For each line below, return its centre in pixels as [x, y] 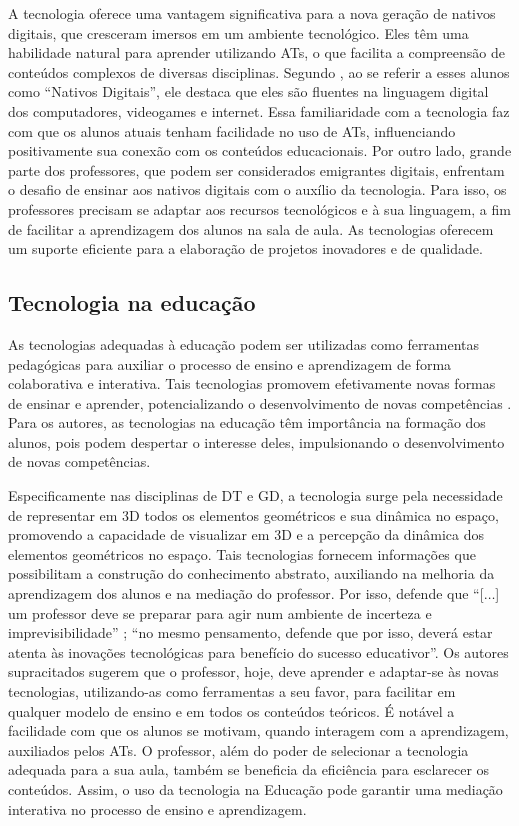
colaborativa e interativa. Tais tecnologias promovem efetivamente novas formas [252, 383]
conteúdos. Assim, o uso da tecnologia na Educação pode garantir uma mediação [255, 788]
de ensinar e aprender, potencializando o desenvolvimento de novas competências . [260, 402]
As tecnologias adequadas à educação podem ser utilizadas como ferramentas [244, 343]
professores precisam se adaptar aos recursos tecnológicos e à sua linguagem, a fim [259, 208]
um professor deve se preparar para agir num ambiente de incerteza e [220, 612]
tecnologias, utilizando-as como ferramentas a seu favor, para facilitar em [232, 691]
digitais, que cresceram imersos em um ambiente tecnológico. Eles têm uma [238, 32]
